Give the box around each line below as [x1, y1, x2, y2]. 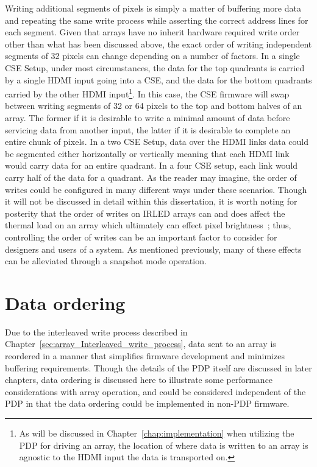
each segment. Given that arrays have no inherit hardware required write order [5, 26, 300, 38]
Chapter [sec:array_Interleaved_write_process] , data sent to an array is [5, 337, 276, 350]
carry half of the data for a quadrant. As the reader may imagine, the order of [5, 170, 297, 183]
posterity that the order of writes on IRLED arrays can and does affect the [5, 206, 285, 219]
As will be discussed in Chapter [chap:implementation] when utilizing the [19, 427, 294, 439]
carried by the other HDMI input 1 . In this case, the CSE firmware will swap [5, 86, 290, 100]
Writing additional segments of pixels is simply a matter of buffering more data [5, 2, 301, 14]
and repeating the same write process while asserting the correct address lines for [5, 13, 308, 26]
